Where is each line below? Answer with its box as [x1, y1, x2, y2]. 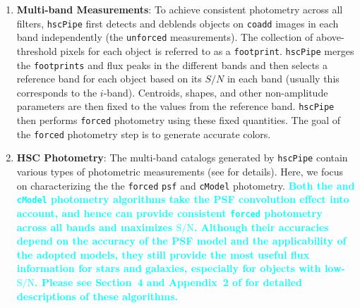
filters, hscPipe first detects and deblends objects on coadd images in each [16, 16, 339, 30]
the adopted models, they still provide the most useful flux [16, 247, 310, 261]
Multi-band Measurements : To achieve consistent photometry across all [16, 2, 343, 16]
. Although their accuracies [193, 219, 329, 234]
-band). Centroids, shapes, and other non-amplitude [103, 85, 328, 99]
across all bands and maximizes [16, 219, 173, 234]
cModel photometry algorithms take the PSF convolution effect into [16, 192, 349, 207]
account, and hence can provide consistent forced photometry [16, 205, 323, 220]
